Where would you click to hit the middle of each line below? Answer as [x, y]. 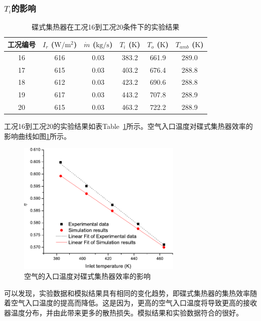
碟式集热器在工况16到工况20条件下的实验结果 [106, 27]
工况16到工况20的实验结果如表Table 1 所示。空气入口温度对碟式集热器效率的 [128, 126]
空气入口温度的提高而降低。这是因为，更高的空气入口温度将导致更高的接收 [134, 303]
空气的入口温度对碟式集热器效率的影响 [87, 276]
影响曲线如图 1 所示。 [37, 136]
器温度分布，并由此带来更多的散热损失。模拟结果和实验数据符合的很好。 [123, 312]
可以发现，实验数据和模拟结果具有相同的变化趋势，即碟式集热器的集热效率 [127, 293]
